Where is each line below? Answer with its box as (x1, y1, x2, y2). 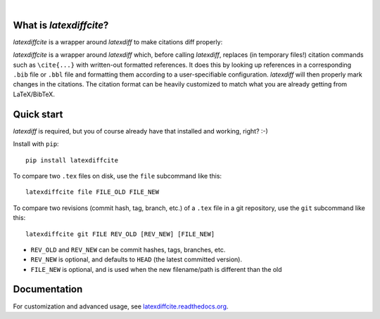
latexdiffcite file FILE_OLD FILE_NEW (25, 188, 160, 196)
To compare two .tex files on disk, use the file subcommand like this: (13, 171, 222, 180)
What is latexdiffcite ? (13, 19, 109, 31)
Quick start (13, 108, 63, 120)
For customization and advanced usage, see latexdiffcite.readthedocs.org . (13, 302, 229, 311)
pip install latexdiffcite (25, 156, 119, 164)
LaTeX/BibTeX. (13, 90, 56, 98)
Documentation (13, 283, 83, 295)
